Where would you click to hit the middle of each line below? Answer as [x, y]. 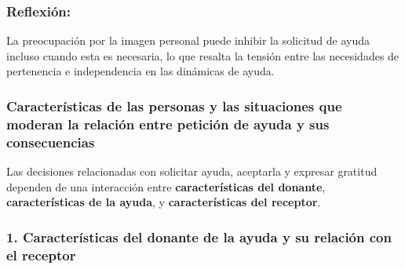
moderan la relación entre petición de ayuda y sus [168, 124]
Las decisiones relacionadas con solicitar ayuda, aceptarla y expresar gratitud [192, 171]
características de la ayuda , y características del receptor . [164, 202]
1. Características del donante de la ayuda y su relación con [199, 236]
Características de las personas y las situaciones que [174, 105]
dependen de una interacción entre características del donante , [166, 186]
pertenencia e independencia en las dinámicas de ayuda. [140, 71]
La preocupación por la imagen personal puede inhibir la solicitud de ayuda [188, 40]
